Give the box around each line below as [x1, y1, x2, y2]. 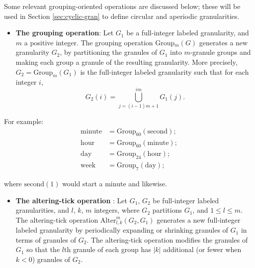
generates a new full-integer [157, 214, 241, 225]
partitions [152, 205, 182, 215]
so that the [26, 244, 60, 255]
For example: [4, 116, 44, 127]
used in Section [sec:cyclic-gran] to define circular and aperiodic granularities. [4, 10, 240, 21]
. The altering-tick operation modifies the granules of [86, 234, 248, 245]
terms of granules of [15, 234, 76, 245]
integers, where [94, 205, 140, 215]
